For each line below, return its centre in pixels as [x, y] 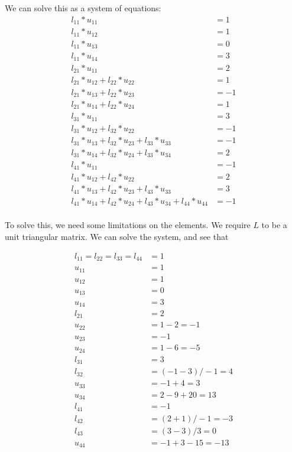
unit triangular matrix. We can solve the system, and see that [117, 236]
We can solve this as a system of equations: [83, 8]
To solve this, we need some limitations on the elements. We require [128, 225]
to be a [274, 225]
